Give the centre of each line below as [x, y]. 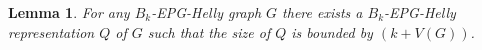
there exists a [322, 12]
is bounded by [332, 31]
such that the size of [209, 31]
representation [51, 31]
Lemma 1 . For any [69, 12]
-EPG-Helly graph [206, 12]
